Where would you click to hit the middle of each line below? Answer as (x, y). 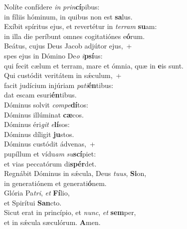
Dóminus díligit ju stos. (39, 134)
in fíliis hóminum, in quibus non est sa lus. (68, 16)
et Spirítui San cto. (33, 202)
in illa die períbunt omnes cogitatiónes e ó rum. (75, 36)
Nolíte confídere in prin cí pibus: (52, 6)
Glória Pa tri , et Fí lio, (37, 193)
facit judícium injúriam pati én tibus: (59, 85)
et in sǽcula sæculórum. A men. (52, 222)
